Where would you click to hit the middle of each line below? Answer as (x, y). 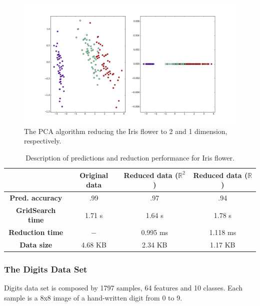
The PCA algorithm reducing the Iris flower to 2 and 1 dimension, (126, 131)
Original (94, 175)
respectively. (43, 141)
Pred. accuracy (36, 197)
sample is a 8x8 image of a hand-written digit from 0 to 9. (93, 297)
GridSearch (36, 210)
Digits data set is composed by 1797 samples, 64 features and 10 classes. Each (123, 288)
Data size (36, 245)
